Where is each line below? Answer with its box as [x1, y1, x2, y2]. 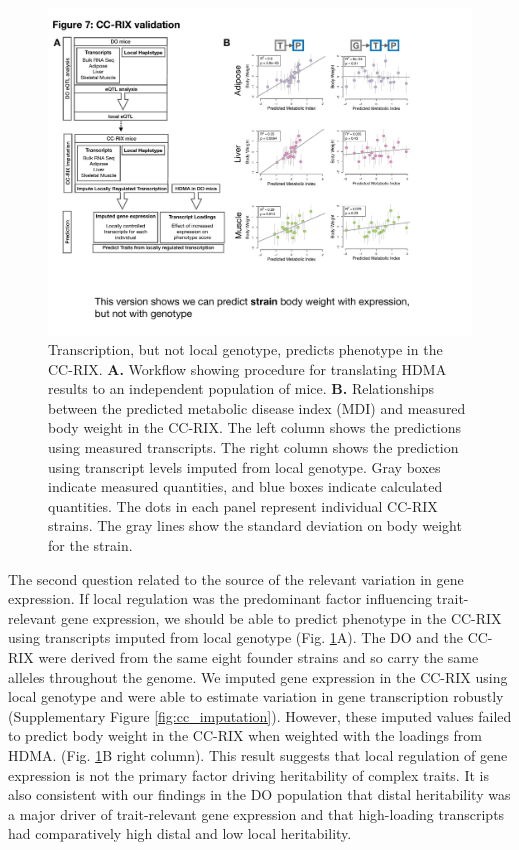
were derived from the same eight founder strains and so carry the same [38, 647, 479, 668]
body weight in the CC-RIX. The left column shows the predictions [48, 417, 462, 438]
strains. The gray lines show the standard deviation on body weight [48, 515, 462, 536]
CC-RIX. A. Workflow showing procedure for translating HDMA [48, 358, 447, 379]
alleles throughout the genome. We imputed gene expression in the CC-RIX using [8, 666, 508, 687]
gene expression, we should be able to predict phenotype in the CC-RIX [60, 607, 502, 628]
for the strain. [48, 535, 133, 556]
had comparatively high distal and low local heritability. [8, 823, 352, 844]
